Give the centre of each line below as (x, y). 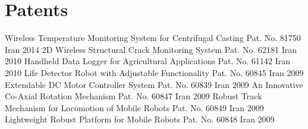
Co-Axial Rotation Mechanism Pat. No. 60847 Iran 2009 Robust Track (133, 96)
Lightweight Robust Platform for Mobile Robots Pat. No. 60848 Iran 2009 (140, 119)
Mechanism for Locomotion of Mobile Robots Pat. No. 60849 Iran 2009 (134, 107)
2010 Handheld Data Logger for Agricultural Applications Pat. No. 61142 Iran (148, 61)
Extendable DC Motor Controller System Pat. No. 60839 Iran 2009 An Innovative (154, 84)
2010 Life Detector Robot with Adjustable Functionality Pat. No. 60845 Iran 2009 (154, 72)
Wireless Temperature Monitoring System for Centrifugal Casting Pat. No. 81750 (153, 38)
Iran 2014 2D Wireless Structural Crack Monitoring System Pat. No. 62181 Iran (151, 49)
